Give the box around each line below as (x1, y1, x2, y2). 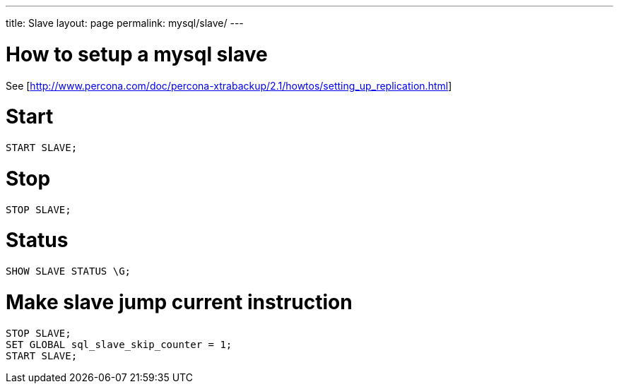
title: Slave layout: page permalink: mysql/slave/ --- (6, 17, 244, 29)
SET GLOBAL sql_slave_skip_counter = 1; (6, 338, 232, 350)
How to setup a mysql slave (6, 42, 268, 66)
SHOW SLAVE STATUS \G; (6, 265, 131, 277)
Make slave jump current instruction (6, 289, 353, 314)
